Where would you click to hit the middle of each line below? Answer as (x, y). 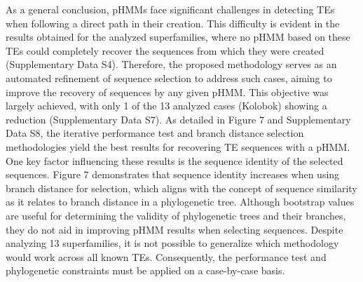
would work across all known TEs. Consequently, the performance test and (166, 256)
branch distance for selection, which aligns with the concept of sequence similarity (181, 188)
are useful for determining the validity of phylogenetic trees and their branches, (176, 215)
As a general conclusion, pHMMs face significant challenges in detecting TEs (170, 9)
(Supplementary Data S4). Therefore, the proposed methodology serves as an (171, 64)
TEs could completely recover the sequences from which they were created (165, 50)
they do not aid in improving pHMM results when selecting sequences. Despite (174, 229)
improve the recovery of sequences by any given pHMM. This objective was (167, 92)
